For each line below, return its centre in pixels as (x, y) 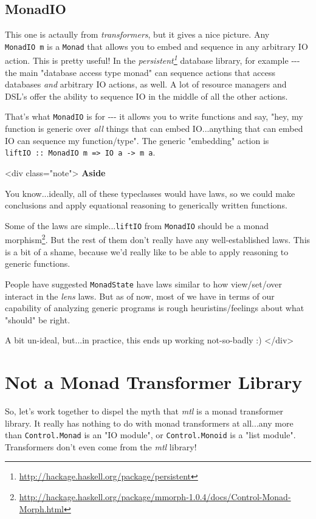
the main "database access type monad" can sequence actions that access (140, 72)
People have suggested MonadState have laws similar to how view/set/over (144, 284)
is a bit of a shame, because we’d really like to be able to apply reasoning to (147, 251)
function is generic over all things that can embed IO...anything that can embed (154, 129)
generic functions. (38, 263)
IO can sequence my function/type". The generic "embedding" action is (137, 140)
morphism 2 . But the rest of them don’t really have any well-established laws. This (158, 239)
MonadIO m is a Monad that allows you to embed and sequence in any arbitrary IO (156, 46)
